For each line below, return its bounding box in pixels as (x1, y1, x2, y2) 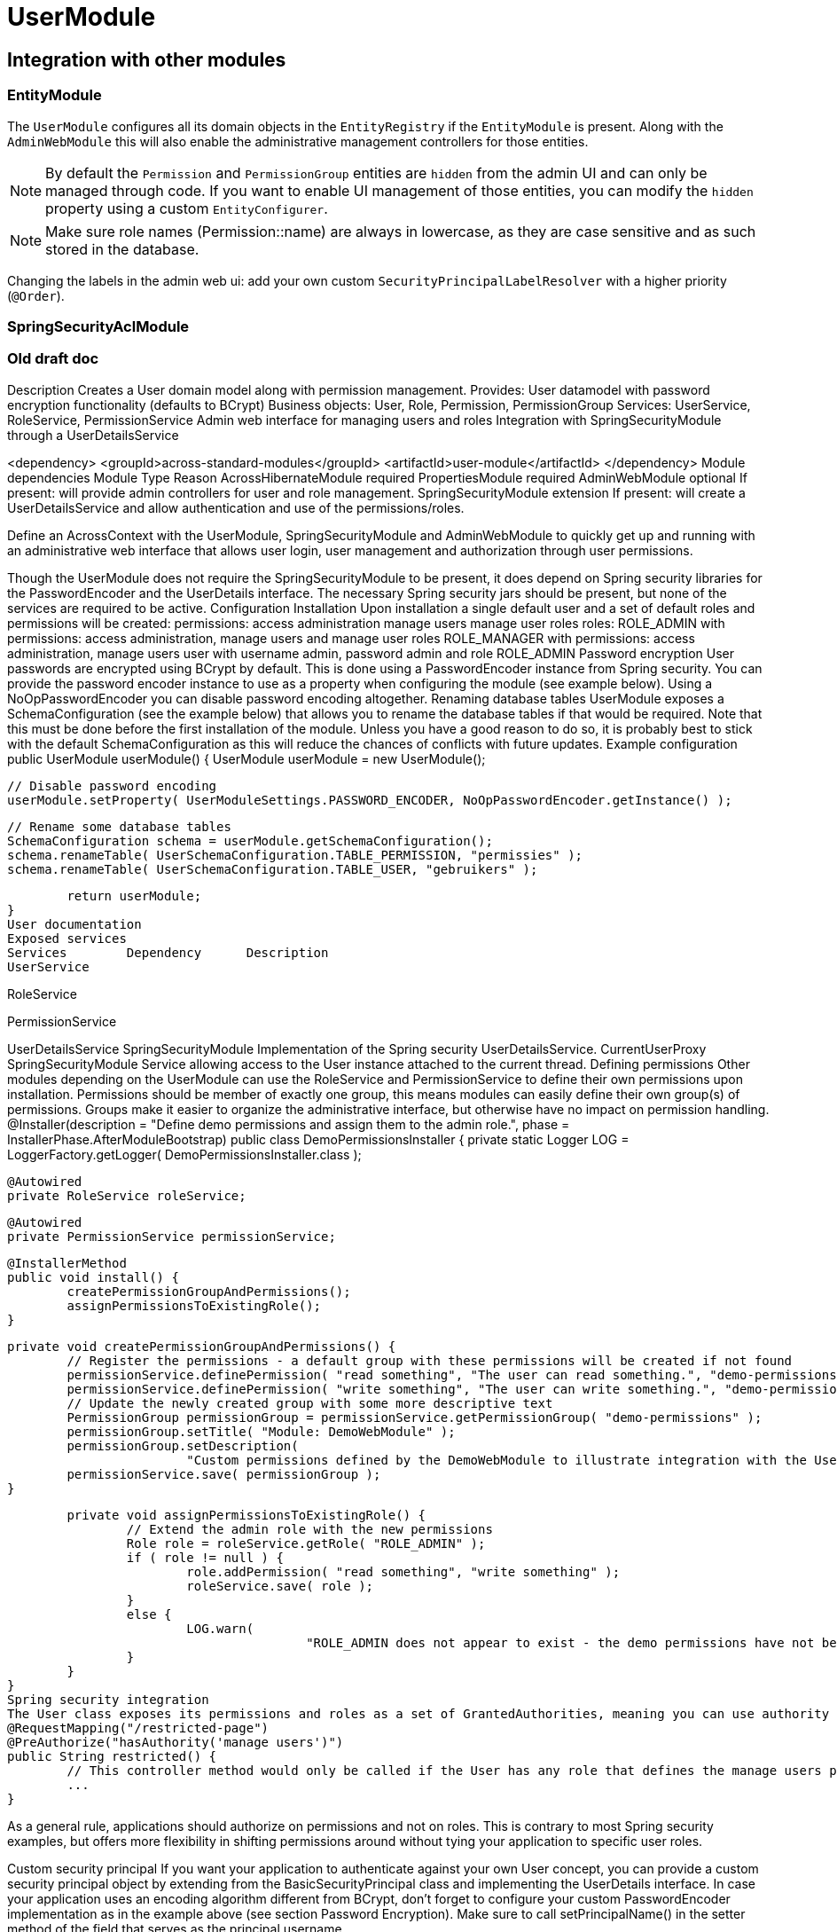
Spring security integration (7, 1692, 209, 1707)
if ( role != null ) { (126, 1550, 284, 1565)
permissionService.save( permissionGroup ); (66, 1466, 381, 1481)
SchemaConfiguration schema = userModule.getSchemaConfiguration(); (7, 833, 493, 848)
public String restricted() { (7, 1748, 217, 1763)
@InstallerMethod (7, 1255, 127, 1270)
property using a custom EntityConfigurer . (45, 199, 328, 217)
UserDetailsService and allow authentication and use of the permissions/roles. (7, 499, 465, 515)
